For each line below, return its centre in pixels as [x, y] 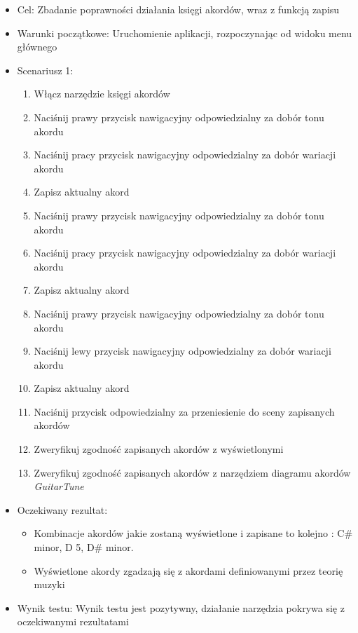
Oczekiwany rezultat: [62, 509]
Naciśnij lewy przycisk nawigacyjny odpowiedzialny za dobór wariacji [183, 351]
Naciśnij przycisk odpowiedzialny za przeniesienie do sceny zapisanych [184, 411]
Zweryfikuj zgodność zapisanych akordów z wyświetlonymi [159, 449]
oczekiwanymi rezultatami [73, 621]
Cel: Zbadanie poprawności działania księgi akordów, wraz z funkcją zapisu [178, 9]
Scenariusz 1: [45, 70]
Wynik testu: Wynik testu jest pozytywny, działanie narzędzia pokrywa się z [181, 607]
